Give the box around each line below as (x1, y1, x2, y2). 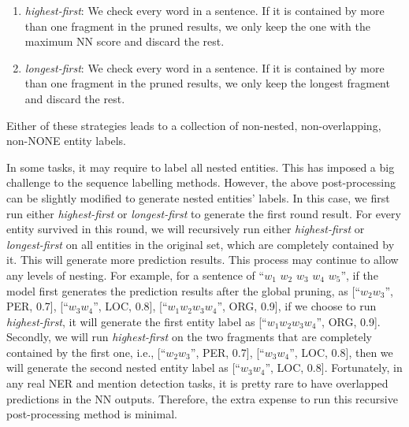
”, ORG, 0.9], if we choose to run (217, 298, 377, 314)
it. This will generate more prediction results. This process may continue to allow (6, 251, 399, 268)
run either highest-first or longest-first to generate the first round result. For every (6, 205, 401, 221)
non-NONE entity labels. (6, 132, 126, 149)
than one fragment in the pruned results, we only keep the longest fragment (24, 75, 390, 91)
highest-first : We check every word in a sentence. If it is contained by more (24, 2, 385, 18)
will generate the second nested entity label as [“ (6, 359, 240, 376)
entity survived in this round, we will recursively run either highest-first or (6, 221, 365, 237)
